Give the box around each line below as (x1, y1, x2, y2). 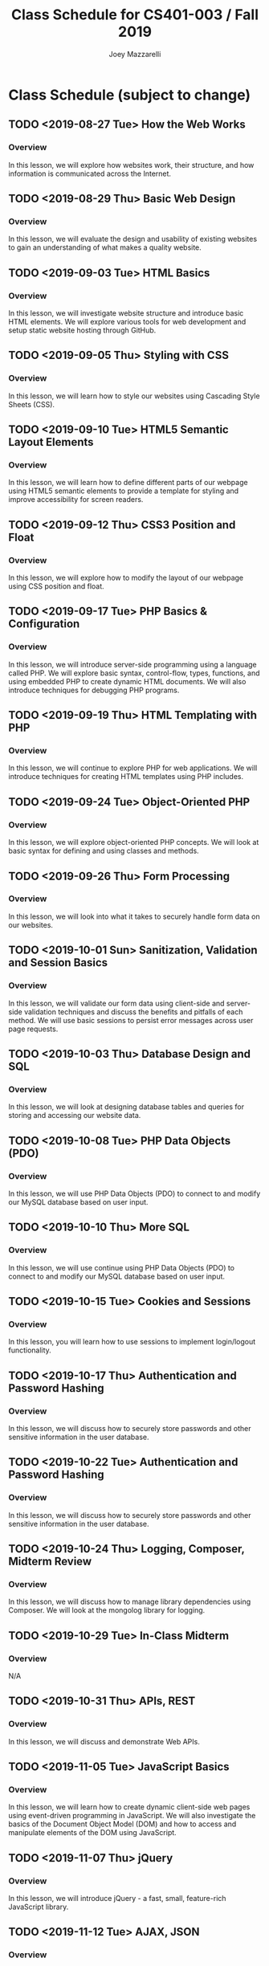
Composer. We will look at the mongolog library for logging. (8, 1605, 206, 1615)
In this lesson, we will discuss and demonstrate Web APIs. (8, 1736, 201, 1746)
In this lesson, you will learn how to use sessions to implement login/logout (8, 1337, 256, 1347)
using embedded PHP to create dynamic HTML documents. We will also (8, 676, 247, 686)
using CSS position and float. (8, 581, 104, 591)
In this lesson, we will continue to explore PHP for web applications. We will (8, 763, 258, 773)
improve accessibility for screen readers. (8, 495, 144, 504)
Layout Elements (8, 435, 94, 449)
